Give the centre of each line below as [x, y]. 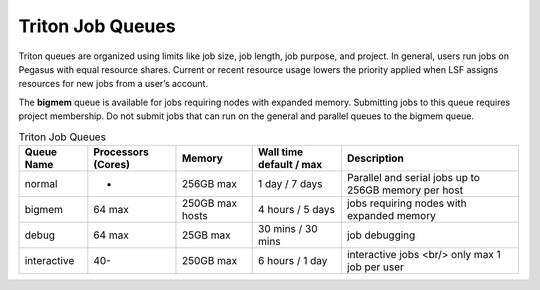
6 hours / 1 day [293, 260]
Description [375, 158]
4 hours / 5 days [296, 209]
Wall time [281, 152]
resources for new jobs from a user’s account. [113, 84]
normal [41, 183]
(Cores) [111, 164]
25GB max [206, 235]
